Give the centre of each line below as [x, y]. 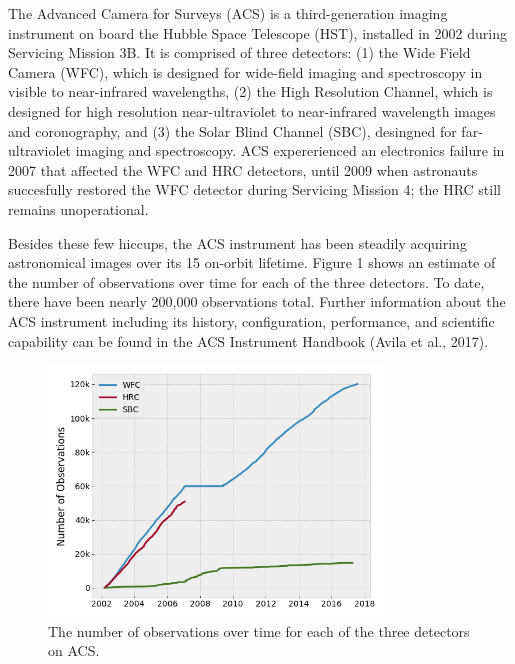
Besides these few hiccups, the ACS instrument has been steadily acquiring [237, 242]
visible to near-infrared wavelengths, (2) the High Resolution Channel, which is [250, 91]
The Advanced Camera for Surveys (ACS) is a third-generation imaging [228, 13]
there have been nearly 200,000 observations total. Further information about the [257, 301]
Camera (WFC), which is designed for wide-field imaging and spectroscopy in [245, 71]
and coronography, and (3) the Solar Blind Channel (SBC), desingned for [232, 130]
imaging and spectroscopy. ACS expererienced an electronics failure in [290, 150]
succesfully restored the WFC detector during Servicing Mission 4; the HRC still [254, 189]
